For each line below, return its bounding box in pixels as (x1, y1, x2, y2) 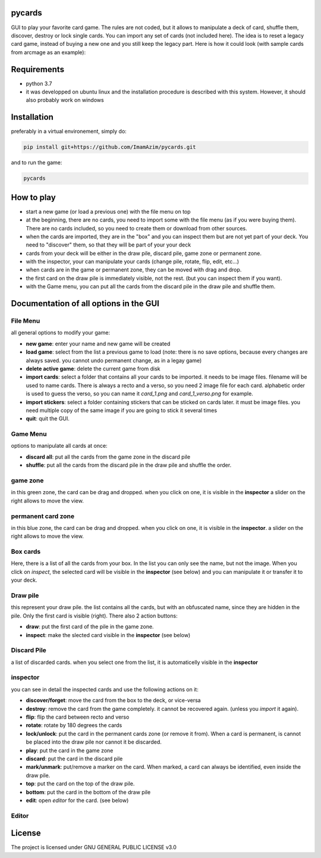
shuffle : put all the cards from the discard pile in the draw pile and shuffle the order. (26, 461, 232, 469)
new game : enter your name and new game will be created (26, 340, 171, 347)
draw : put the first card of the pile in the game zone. (26, 623, 154, 631)
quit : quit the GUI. (26, 415, 70, 422)
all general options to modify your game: (11, 329, 110, 336)
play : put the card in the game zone (26, 747, 114, 754)
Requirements (11, 64, 65, 74)
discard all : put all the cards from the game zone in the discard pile (26, 453, 190, 460)
